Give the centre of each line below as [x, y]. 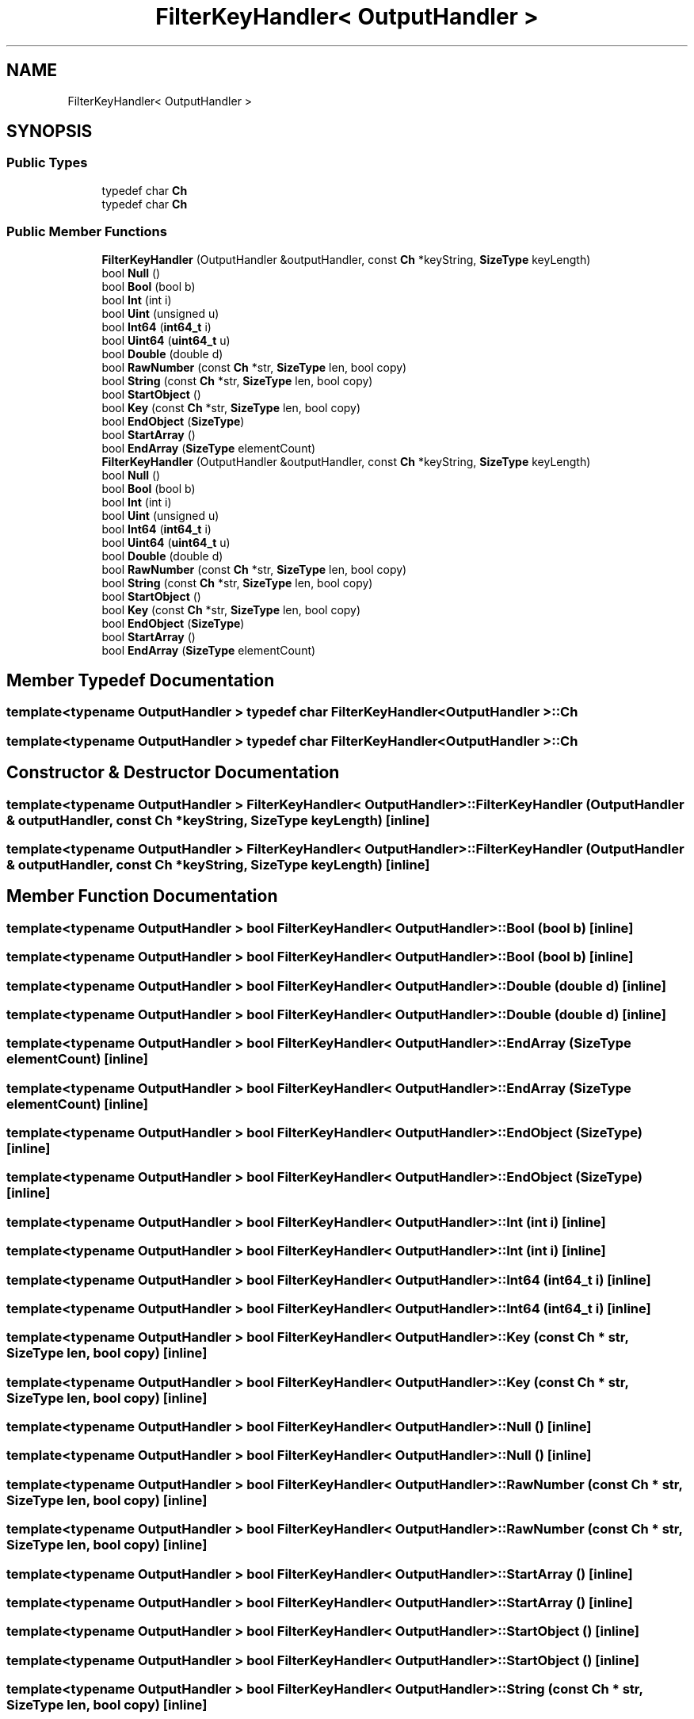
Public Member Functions [87, 232]
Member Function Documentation [142, 896]
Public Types [47, 163]
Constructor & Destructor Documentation [173, 773]
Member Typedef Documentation [141, 680]
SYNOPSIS [50, 132]
